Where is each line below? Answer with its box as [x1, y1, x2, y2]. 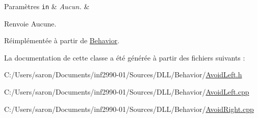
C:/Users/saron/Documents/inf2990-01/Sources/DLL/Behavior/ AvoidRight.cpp [4, 103, 254, 114]
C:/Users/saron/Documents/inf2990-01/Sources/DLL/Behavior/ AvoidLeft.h [4, 69, 242, 80]
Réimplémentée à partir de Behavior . [4, 35, 120, 46]
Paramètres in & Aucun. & [4, 1, 90, 11]
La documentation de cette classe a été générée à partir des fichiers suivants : [4, 52, 245, 63]
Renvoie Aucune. [4, 18, 57, 28]
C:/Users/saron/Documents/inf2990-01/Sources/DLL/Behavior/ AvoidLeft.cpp [4, 86, 249, 97]
